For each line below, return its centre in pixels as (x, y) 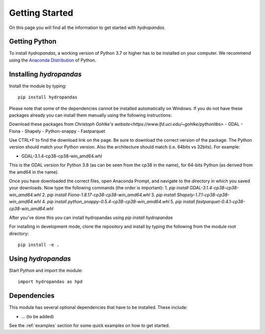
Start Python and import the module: (46, 271)
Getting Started (41, 13)
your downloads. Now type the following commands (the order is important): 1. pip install (99, 188)
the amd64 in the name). (34, 172)
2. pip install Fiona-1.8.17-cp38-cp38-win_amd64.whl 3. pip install (109, 195)
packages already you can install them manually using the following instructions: (90, 115)
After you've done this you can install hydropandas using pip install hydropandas (91, 217)
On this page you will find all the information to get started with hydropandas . (87, 28)
